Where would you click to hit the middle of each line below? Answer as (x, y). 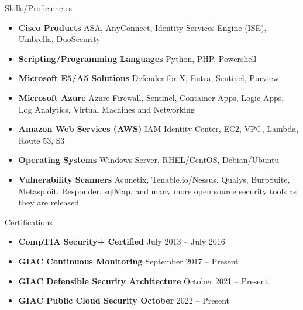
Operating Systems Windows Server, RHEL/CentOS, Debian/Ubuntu (149, 160)
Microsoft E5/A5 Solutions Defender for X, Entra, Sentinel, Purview (149, 78)
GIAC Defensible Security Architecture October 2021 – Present (143, 281)
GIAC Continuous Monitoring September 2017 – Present (128, 261)
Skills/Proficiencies (39, 8)
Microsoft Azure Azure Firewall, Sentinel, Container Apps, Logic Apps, (151, 97)
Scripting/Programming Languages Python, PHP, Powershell (137, 58)
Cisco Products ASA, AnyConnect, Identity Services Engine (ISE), (142, 27)
